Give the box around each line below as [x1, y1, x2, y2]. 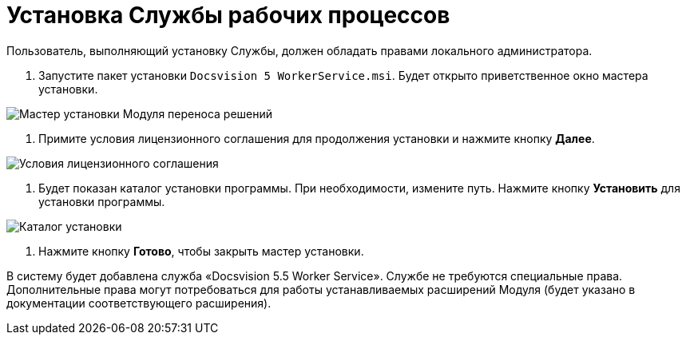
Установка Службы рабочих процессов [6, 2, 450, 29]
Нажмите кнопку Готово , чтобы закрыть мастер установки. [38, 244, 364, 258]
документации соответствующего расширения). [6, 295, 272, 310]
